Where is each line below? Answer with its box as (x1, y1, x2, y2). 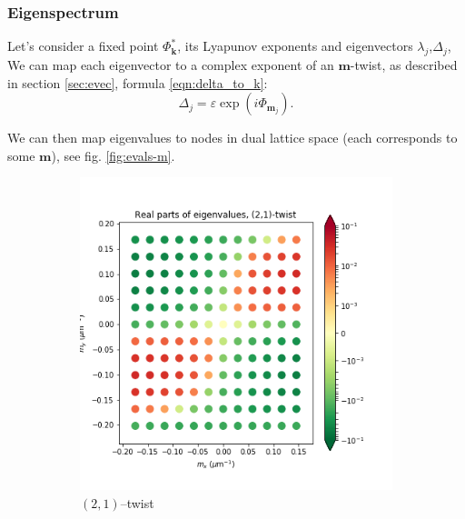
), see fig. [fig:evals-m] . (51, 145, 175, 165)
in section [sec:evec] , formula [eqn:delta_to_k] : (7, 73, 268, 92)
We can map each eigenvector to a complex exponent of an (7, 55, 334, 75)
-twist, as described (350, 55, 458, 75)
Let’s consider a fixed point (7, 36, 159, 55)
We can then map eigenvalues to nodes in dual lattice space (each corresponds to (7, 128, 458, 147)
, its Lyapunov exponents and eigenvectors (177, 36, 413, 55)
